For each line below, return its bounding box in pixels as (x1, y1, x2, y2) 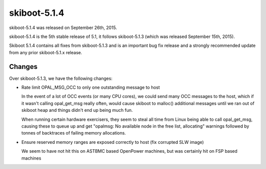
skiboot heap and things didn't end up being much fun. (21, 107, 133, 113)
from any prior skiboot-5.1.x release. (9, 49, 82, 55)
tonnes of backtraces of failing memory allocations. (21, 130, 126, 136)
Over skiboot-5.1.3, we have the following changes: (9, 75, 113, 81)
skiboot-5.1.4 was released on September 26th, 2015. (9, 25, 117, 31)
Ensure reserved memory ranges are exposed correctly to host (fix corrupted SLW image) (21, 139, 204, 145)
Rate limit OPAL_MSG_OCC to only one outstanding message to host (21, 84, 160, 91)
